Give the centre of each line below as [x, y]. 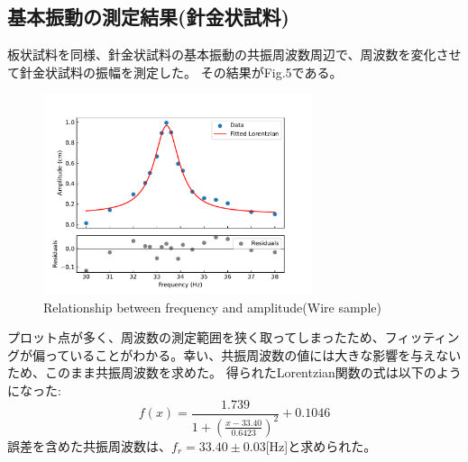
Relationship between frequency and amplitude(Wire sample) [212, 307]
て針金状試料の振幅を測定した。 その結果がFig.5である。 [175, 72]
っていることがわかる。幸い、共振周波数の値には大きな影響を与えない [253, 354]
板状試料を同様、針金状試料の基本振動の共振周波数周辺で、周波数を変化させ [234, 54]
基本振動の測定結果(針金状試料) [148, 17]
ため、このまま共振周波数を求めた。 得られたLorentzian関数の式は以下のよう [234, 372]
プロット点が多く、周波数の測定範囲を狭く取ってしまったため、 [196, 337]
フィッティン [422, 337]
